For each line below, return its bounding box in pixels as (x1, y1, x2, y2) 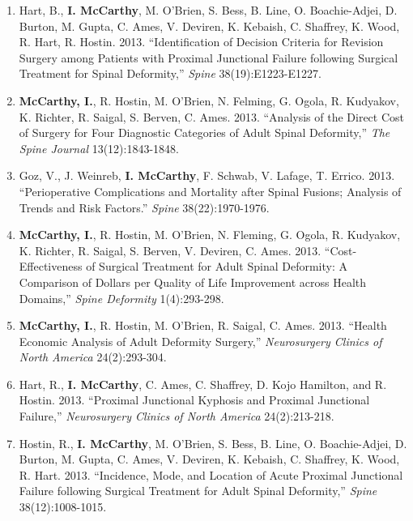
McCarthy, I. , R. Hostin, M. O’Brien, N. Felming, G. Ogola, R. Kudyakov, (19, 92, 399, 109)
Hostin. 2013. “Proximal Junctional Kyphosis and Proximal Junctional (19, 391, 370, 408)
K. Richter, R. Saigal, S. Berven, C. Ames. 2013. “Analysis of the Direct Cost (19, 108, 405, 125)
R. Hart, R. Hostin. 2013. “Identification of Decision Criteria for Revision (19, 33, 384, 50)
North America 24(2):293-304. (19, 348, 167, 365)
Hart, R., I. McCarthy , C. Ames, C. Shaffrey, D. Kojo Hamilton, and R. (19, 375, 387, 392)
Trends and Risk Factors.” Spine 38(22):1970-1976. (19, 199, 270, 216)
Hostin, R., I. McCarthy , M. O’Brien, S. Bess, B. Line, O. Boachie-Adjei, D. (19, 434, 407, 451)
